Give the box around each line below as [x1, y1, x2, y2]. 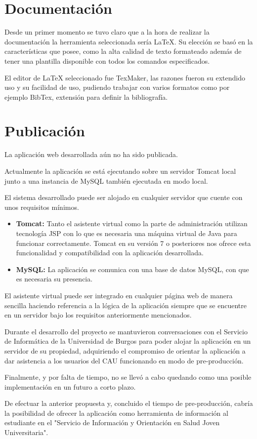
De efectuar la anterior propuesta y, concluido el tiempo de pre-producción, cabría [4, 398, 253, 408]
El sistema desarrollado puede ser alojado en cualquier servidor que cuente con [4, 192, 243, 202]
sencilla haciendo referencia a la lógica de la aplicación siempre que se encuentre [4, 300, 247, 310]
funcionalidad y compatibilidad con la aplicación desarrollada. [16, 247, 204, 258]
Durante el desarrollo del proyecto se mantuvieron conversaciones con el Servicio [4, 326, 248, 336]
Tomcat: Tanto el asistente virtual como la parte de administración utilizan [16, 218, 248, 229]
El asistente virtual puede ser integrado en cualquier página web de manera [4, 290, 233, 300]
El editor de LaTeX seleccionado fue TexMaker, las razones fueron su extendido [4, 72, 245, 82]
